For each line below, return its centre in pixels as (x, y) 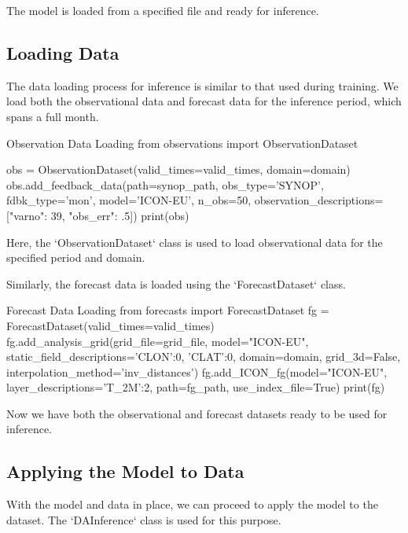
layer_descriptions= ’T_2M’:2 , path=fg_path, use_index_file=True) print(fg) (196, 387)
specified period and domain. (76, 257)
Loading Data (63, 52)
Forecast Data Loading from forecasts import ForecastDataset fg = (168, 310)
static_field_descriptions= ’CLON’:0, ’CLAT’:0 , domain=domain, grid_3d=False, (204, 357)
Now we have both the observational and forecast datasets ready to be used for (197, 413)
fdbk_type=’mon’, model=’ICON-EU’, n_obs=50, (129, 200)
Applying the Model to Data (125, 471)
